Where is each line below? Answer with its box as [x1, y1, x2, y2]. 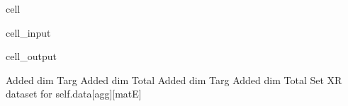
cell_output [6, 49, 57, 64]
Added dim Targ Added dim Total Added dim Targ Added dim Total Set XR [6, 72, 342, 87]
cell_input [6, 25, 51, 40]
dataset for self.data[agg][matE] [6, 86, 142, 101]
